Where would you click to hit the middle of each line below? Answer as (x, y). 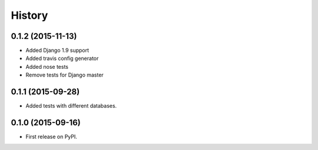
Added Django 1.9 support (57, 51)
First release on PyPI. (52, 137)
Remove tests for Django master (65, 75)
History (29, 15)
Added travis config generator (62, 58)
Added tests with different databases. (71, 106)
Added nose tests (47, 66)
